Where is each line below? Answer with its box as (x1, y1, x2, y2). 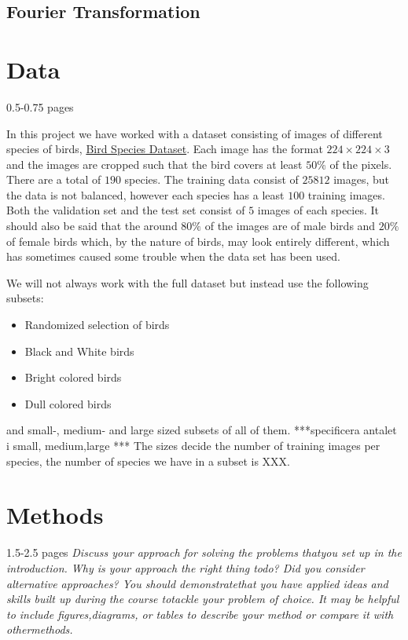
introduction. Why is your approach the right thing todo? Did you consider (6, 559, 365, 576)
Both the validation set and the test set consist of (6, 202, 245, 218)
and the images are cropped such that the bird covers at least (6, 155, 303, 172)
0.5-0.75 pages (6, 98, 74, 115)
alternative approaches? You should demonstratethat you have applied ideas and (6, 575, 388, 591)
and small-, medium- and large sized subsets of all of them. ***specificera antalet (6, 422, 397, 438)
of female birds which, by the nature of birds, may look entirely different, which (6, 232, 390, 249)
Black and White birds (24, 342, 134, 359)
